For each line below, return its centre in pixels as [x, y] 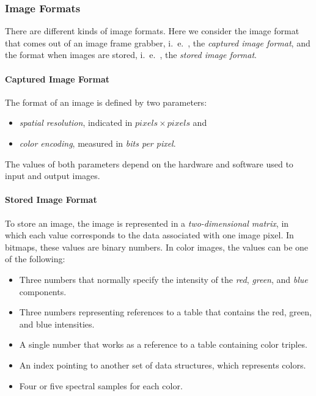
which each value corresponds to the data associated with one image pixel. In [149, 235]
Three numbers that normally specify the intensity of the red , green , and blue [164, 279]
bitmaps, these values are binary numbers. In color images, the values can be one [157, 247]
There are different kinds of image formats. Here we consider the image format [152, 31]
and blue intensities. [57, 324]
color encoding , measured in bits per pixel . [97, 143]
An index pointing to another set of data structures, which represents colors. [163, 365]
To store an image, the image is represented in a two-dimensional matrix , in [147, 223]
